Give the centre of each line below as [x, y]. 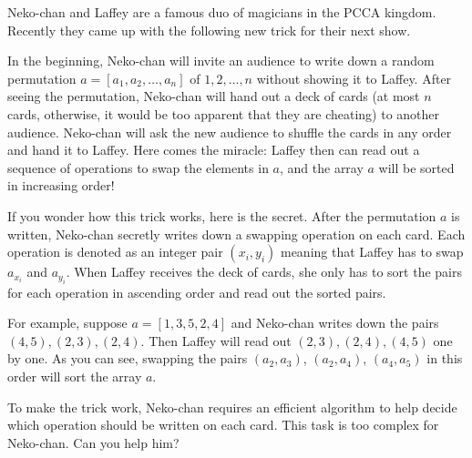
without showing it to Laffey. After [354, 78]
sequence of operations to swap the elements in [138, 167]
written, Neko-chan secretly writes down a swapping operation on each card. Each [236, 234]
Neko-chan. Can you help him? [93, 442]
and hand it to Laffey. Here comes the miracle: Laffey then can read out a [214, 150]
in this [445, 358]
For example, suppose [67, 323]
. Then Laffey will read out [216, 340]
